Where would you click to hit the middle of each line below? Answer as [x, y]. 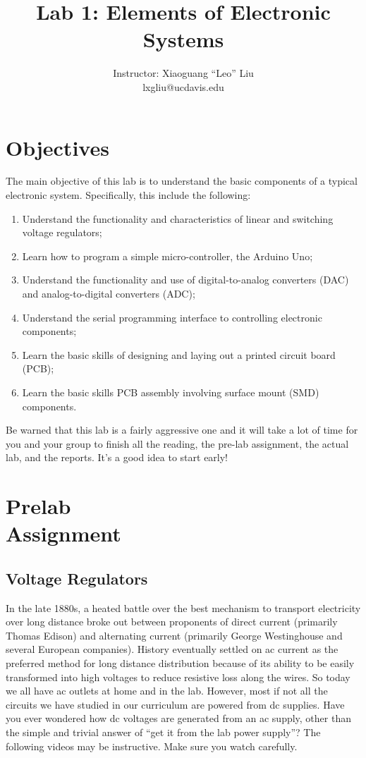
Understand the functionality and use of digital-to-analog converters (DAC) [185, 280]
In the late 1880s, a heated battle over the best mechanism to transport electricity [183, 607]
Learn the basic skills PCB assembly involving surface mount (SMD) [171, 392]
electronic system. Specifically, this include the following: [128, 195]
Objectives [57, 147]
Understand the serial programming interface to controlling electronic [172, 317]
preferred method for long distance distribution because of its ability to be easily [180, 663]
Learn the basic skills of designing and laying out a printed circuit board [179, 354]
